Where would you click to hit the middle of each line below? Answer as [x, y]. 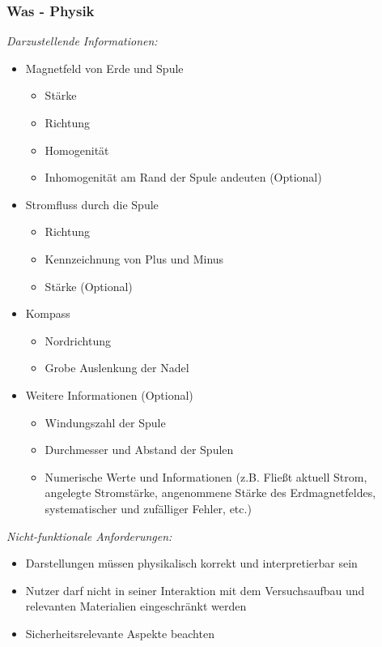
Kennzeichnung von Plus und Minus [134, 258]
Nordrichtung [78, 340]
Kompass [48, 313]
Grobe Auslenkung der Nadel [117, 368]
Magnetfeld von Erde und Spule [104, 68]
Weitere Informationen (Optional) [109, 394]
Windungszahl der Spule [105, 422]
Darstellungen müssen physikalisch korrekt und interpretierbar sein [191, 563]
